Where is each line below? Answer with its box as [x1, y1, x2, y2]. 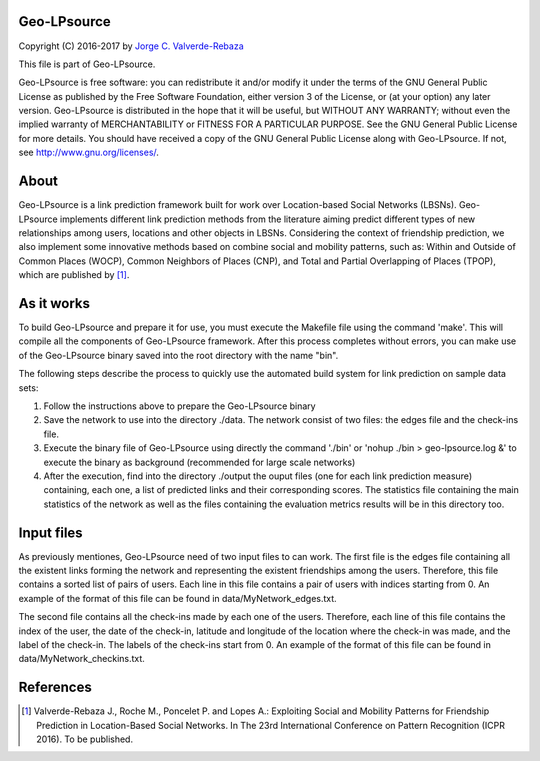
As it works [18, 295, 90, 312]
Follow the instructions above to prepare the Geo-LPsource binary [43, 400, 316, 412]
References [18, 679, 92, 696]
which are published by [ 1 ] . [18, 269, 130, 281]
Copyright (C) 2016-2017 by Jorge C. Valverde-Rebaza [18, 40, 244, 52]
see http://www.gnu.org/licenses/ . [18, 146, 160, 159]
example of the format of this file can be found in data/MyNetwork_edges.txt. [18, 592, 337, 604]
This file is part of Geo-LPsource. [18, 58, 156, 70]
